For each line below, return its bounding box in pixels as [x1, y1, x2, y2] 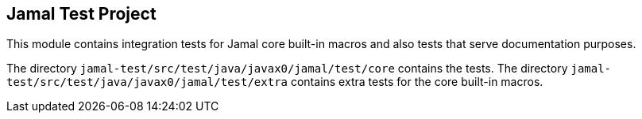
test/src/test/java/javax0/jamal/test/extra [6, 76, 288, 89]
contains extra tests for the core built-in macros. [290, 75, 543, 89]
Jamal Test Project [6, 4, 157, 24]
